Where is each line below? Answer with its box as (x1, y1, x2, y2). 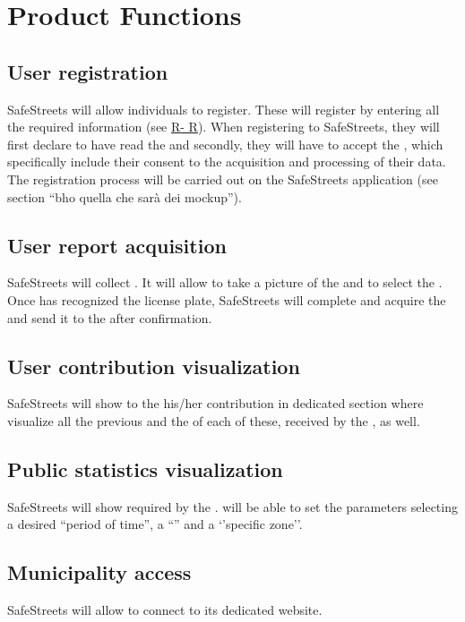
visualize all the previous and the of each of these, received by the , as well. (7, 411, 420, 430)
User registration (7, 57, 168, 85)
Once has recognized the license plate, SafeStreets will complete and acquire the (7, 290, 446, 309)
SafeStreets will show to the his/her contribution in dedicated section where (7, 394, 424, 413)
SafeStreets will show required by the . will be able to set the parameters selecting (7, 497, 458, 515)
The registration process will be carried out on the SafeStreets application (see (7, 169, 438, 188)
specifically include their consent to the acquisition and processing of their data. (7, 152, 446, 171)
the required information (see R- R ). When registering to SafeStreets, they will (7, 117, 440, 136)
